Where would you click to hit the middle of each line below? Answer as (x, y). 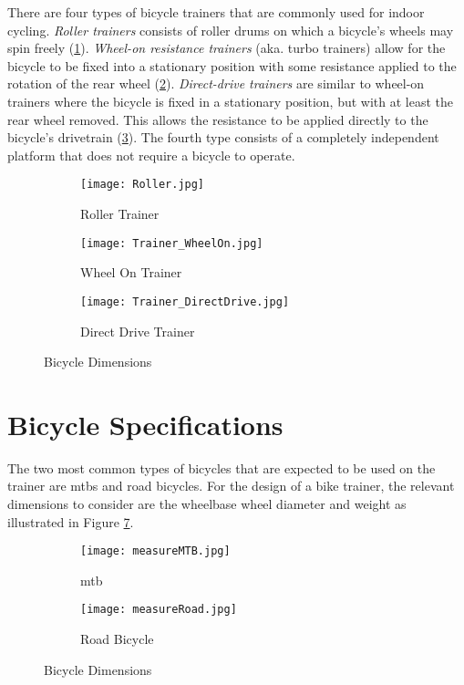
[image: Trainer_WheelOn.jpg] (172, 243)
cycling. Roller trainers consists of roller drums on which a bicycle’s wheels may (231, 30)
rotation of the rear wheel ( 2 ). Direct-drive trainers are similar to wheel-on (216, 83)
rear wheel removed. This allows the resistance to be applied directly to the (218, 119)
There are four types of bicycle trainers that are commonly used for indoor (216, 12)
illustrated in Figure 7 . (71, 521)
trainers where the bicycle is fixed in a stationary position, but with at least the (230, 101)
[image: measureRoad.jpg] (159, 610)
